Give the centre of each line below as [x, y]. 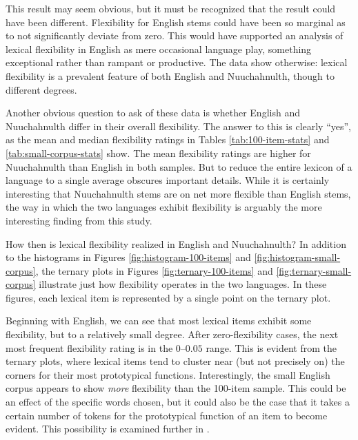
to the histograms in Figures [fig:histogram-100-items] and [128, 257]
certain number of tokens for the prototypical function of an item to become [167, 415]
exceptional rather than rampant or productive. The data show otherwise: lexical [177, 62]
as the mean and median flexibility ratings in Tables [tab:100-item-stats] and [168, 139]
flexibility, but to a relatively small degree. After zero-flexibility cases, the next [172, 334]
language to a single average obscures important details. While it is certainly [168, 180]
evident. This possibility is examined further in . [108, 429]
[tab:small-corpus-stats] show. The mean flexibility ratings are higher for [158, 153]
